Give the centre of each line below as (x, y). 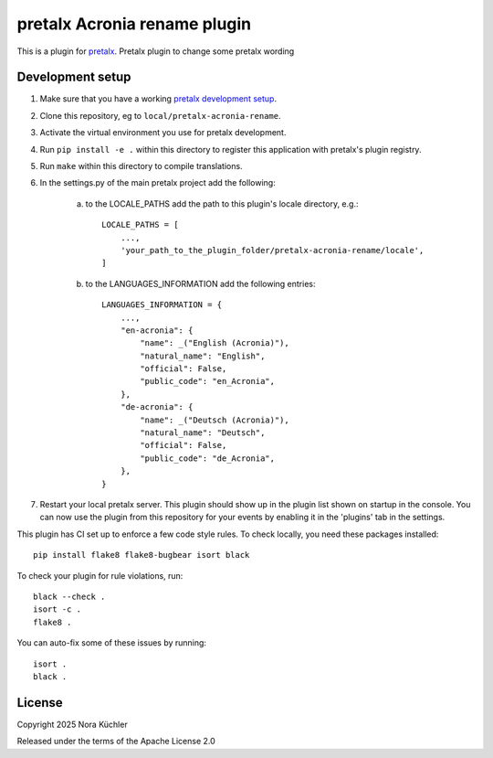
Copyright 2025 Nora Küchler (72, 724)
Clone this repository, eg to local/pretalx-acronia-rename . (160, 115)
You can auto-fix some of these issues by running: (112, 643)
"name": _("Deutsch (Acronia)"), (215, 420)
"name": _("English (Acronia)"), (215, 343)
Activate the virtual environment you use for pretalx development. (163, 133)
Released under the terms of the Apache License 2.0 (116, 742)
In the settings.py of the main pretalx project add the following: (157, 183)
